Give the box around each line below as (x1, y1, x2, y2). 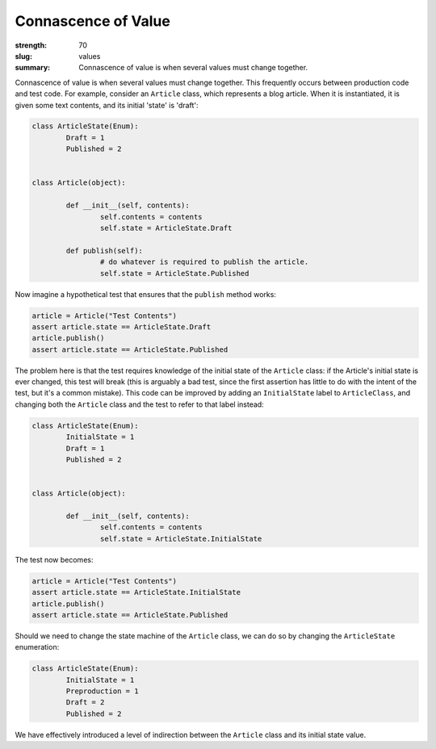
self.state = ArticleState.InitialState (99, 534, 262, 543)
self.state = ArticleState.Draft (99, 224, 233, 232)
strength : (15, 40, 48, 50)
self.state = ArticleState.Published (99, 269, 249, 278)
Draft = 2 (65, 698, 105, 707)
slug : (15, 51, 32, 61)
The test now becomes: (15, 554, 94, 564)
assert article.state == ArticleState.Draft (31, 322, 212, 331)
